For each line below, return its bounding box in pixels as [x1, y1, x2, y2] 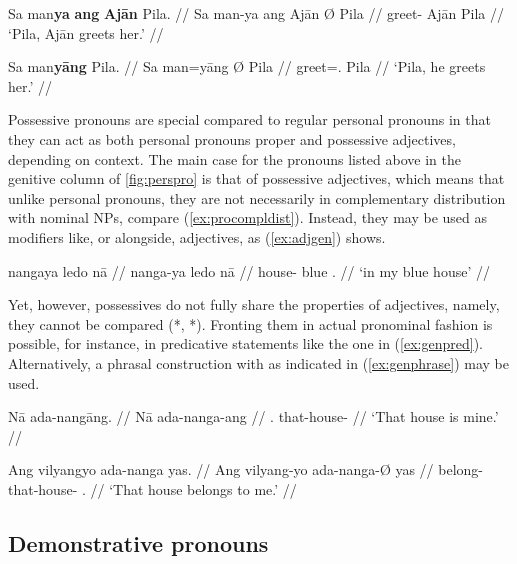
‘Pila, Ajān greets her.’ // [8, 22, 164, 43]
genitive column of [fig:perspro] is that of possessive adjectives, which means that [8, 168, 505, 189]
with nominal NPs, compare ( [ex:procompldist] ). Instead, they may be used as [8, 207, 488, 228]
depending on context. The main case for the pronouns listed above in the [8, 148, 461, 169]
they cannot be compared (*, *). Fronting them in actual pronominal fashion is [8, 313, 493, 334]
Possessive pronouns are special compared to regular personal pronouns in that [8, 109, 491, 130]
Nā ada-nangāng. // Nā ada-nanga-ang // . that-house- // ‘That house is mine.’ [8, 406, 499, 427]
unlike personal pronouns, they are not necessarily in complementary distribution [8, 187, 506, 208]
